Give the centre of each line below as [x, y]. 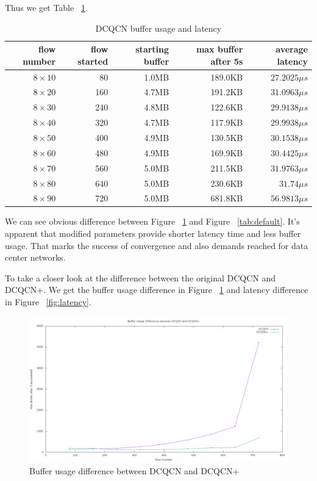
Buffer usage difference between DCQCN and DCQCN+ [134, 470]
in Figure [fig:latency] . [48, 302]
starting [152, 49]
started [93, 61]
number [39, 61]
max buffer [219, 49]
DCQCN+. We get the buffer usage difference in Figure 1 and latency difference [157, 290]
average [292, 49]
